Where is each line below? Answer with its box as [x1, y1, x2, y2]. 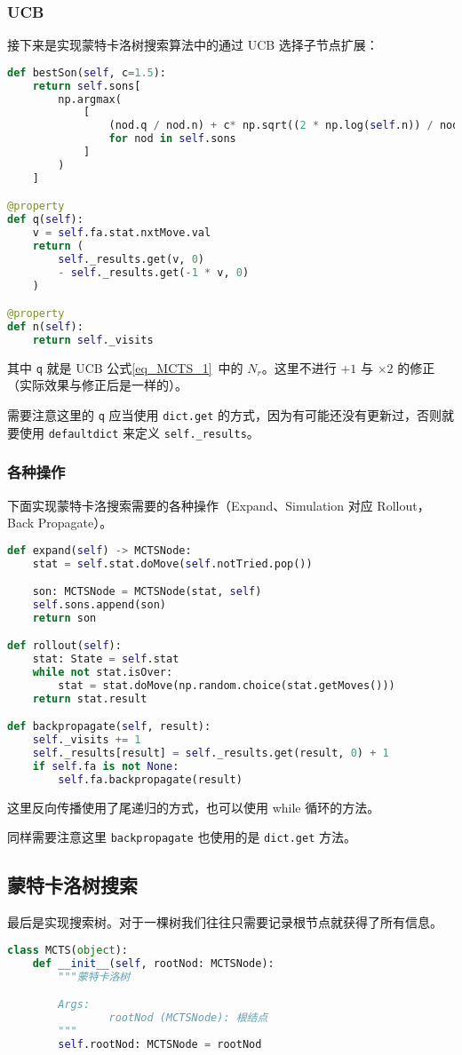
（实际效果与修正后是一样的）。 [7, 376, 187, 394]
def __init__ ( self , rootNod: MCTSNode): [32, 956, 275, 970]
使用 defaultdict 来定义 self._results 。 [19, 423, 259, 441]
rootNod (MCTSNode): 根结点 [108, 1011, 268, 1025]
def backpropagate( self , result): [7, 720, 211, 734]
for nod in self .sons [108, 132, 236, 146]
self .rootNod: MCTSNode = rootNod [58, 1037, 262, 1051]
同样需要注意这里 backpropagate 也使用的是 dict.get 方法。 [7, 828, 357, 846]
